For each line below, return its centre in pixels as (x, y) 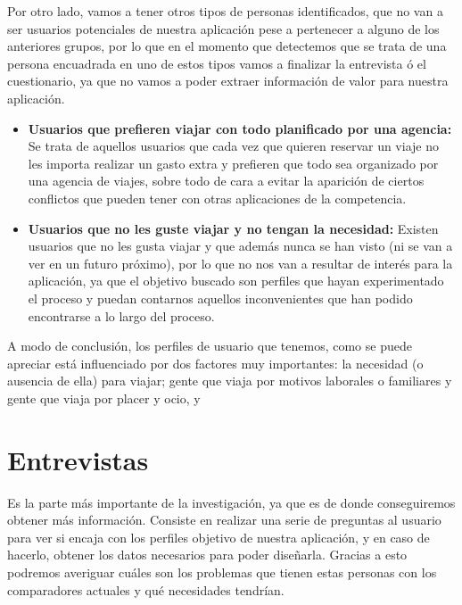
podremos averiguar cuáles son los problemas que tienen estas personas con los (222, 572)
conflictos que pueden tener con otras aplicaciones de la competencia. (217, 198)
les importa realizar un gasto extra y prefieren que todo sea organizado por (233, 163)
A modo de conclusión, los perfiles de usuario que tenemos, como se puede (210, 346)
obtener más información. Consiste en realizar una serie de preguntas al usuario (224, 520)
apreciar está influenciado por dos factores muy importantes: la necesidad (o (215, 363)
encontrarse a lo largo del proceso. (121, 315)
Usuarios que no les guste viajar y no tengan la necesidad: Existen (233, 228)
